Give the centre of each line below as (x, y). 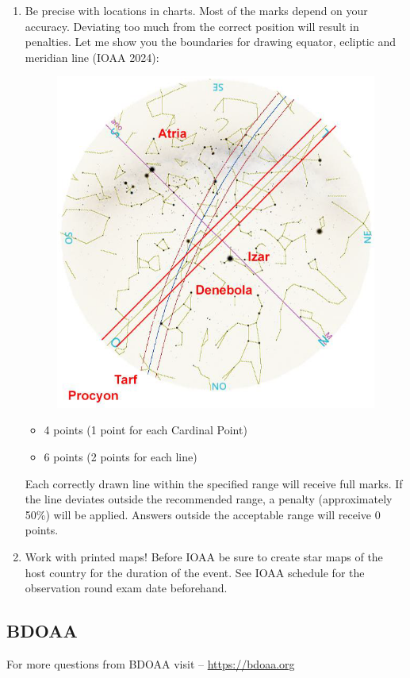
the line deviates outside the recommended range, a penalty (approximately (209, 499)
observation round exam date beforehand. (126, 588)
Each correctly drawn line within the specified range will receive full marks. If (214, 483)
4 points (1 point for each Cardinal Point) (146, 430)
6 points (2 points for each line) (121, 457)
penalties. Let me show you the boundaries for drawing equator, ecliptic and (211, 42)
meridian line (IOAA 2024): (92, 57)
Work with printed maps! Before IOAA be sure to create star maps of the (204, 557)
